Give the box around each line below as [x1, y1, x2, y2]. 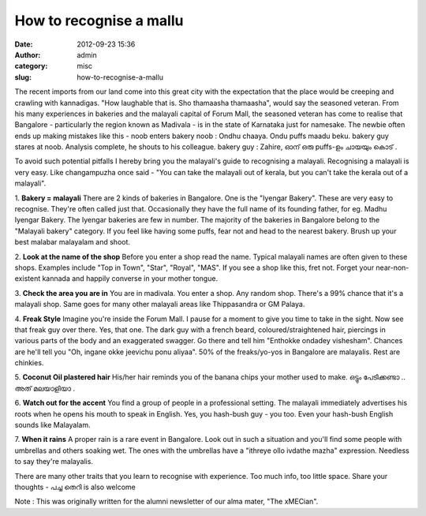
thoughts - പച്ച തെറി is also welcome [14, 482, 136, 492]
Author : [14, 50, 41, 59]
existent [14, 274, 41, 283]
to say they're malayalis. [14, 457, 94, 466]
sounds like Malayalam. [14, 421, 91, 430]
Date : [14, 39, 33, 49]
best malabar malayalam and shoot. [14, 237, 130, 247]
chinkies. [14, 358, 44, 368]
